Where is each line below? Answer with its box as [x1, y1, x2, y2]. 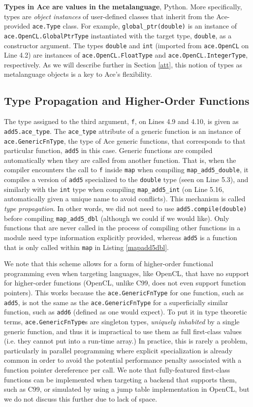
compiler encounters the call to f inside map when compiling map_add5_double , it [4, 164, 249, 175]
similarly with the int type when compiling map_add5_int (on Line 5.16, [4, 184, 224, 194]
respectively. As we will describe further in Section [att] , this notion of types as [4, 59, 243, 69]
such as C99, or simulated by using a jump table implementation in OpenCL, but [4, 384, 250, 394]
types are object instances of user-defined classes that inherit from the [4, 11, 214, 21]
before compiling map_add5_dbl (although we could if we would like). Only [4, 213, 229, 223]
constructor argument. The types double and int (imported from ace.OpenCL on [4, 40, 249, 50]
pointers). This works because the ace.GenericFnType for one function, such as [4, 287, 244, 297]
